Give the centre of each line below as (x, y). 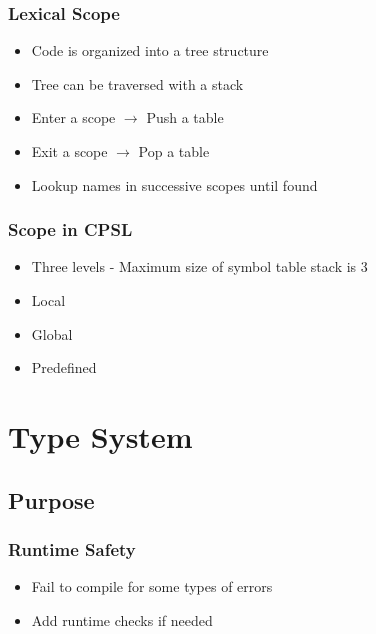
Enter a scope (73, 117)
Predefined (64, 367)
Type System (100, 435)
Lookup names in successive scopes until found (174, 184)
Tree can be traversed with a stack (137, 83)
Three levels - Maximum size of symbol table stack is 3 (199, 266)
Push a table (185, 117)
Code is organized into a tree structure (150, 50)
